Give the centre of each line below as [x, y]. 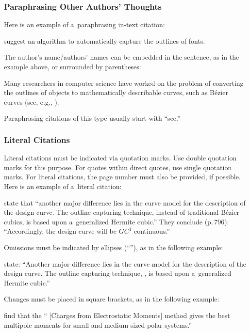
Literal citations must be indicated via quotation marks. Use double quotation [120, 158]
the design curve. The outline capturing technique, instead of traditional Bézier [122, 212]
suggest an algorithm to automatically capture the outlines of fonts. [105, 40]
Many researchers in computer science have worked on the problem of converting [124, 83]
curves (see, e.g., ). [32, 102]
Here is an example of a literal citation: [63, 186]
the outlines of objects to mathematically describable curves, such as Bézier [116, 92]
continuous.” [152, 231]
